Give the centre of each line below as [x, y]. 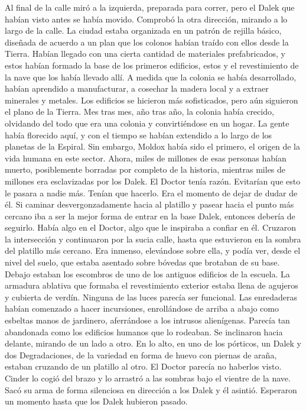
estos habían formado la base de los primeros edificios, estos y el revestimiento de [152, 65]
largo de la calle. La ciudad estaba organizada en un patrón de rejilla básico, [143, 30]
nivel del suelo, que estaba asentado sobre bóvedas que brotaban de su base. [142, 262]
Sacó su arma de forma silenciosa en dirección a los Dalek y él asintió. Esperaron [151, 389]
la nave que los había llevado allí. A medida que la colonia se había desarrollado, [151, 77]
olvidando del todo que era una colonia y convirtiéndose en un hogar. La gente [147, 123]
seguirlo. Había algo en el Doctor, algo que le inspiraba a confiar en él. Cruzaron [150, 227]
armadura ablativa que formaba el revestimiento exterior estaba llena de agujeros [152, 285]
